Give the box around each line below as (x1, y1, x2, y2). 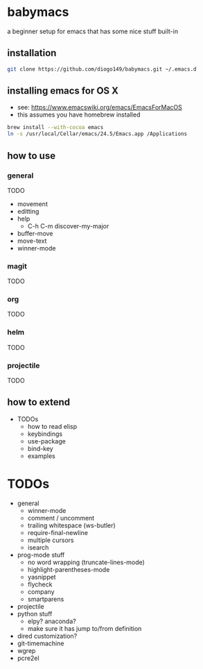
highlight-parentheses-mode (27, 565, 110, 573)
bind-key (27, 444, 53, 452)
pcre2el (17, 654, 39, 662)
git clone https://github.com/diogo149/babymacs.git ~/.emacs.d (7, 65, 197, 73)
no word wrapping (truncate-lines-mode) (27, 558, 145, 566)
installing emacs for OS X (7, 85, 119, 97)
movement (17, 199, 48, 208)
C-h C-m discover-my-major (27, 221, 109, 230)
